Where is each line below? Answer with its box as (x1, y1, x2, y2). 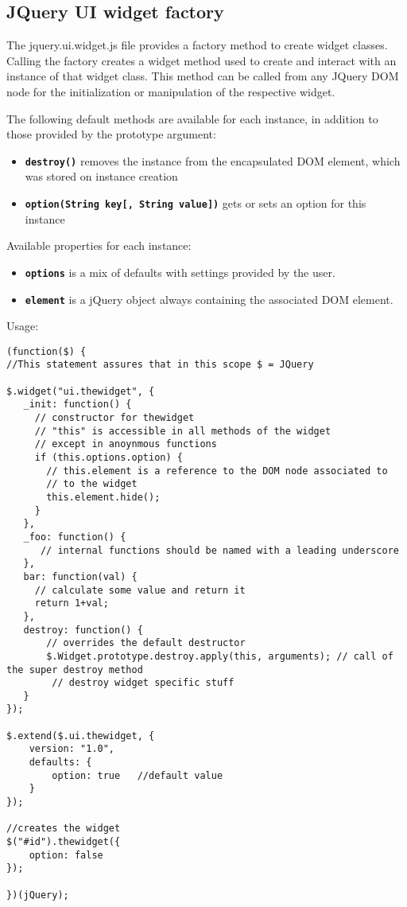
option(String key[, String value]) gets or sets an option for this (25, 195, 366, 212)
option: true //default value (52, 769, 223, 781)
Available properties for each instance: (6, 237, 192, 254)
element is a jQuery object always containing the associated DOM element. (25, 290, 393, 307)
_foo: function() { (23, 531, 126, 543)
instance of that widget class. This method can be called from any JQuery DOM (6, 68, 399, 84)
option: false (29, 849, 103, 861)
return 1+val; (34, 598, 109, 609)
